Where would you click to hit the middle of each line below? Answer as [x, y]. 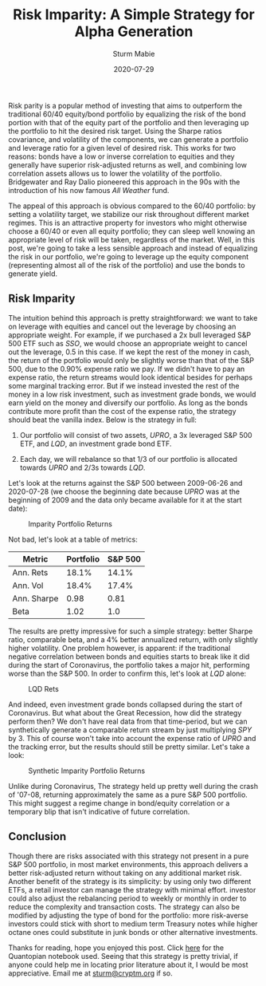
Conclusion [37, 836]
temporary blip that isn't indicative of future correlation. [99, 811]
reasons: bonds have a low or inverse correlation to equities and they [121, 156]
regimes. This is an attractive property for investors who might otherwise [128, 223]
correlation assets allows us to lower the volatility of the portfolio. [115, 173]
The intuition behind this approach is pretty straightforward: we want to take [133, 317]
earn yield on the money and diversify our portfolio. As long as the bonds [128, 402]
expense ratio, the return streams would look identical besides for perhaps [131, 377]
